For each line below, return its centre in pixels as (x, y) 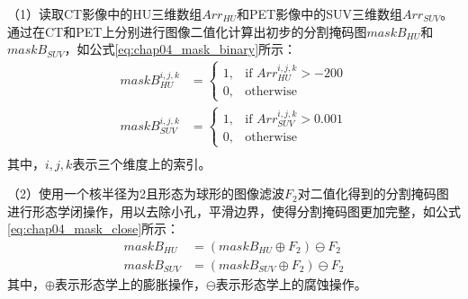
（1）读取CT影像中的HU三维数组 (105, 13)
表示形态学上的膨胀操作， (130, 283)
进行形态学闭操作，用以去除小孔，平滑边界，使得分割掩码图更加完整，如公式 (234, 211)
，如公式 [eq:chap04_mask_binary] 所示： (180, 49)
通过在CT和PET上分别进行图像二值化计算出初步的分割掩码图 (187, 31)
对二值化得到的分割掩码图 (373, 193)
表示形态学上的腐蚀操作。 (291, 283)
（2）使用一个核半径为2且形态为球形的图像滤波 (146, 193)
